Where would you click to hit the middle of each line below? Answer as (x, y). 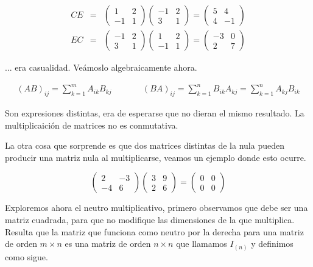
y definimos (272, 244)
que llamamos (202, 244)
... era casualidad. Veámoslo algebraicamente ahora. (101, 67)
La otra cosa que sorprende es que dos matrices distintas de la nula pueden (145, 145)
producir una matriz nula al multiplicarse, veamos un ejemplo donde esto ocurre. (156, 157)
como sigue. (26, 256)
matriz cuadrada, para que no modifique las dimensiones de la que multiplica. (150, 219)
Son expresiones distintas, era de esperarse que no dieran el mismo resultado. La (155, 112)
